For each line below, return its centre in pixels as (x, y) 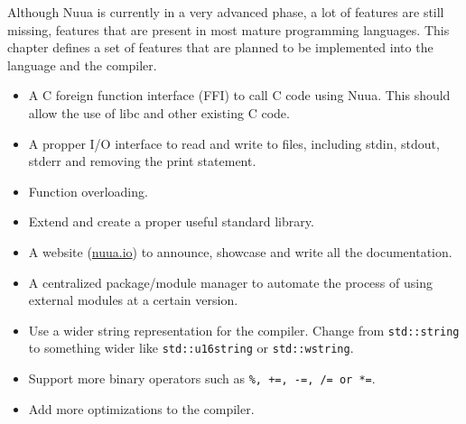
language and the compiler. (82, 65)
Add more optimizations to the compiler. (141, 408)
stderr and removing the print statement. (142, 161)
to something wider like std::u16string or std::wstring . (191, 348)
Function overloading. (88, 191)
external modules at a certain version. (133, 300)
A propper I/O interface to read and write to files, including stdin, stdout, (234, 143)
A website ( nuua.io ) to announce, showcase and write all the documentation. (240, 251)
